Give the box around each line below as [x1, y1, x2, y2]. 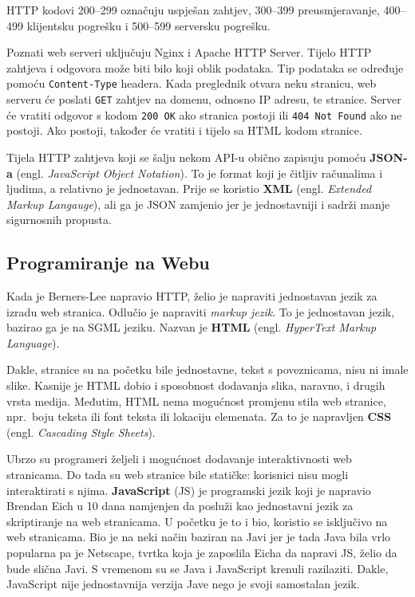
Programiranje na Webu [6, 250, 210, 275]
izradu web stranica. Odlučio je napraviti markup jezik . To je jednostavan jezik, [6, 303, 395, 320]
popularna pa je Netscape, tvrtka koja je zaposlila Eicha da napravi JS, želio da [6, 544, 397, 561]
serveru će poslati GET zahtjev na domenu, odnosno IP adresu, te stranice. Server [6, 91, 401, 108]
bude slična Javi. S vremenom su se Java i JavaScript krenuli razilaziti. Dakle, [6, 560, 389, 576]
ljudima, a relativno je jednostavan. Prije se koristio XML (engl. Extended [6, 180, 372, 197]
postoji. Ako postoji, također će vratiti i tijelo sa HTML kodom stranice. [6, 122, 362, 139]
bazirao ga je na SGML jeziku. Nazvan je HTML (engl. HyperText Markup [6, 319, 377, 336]
